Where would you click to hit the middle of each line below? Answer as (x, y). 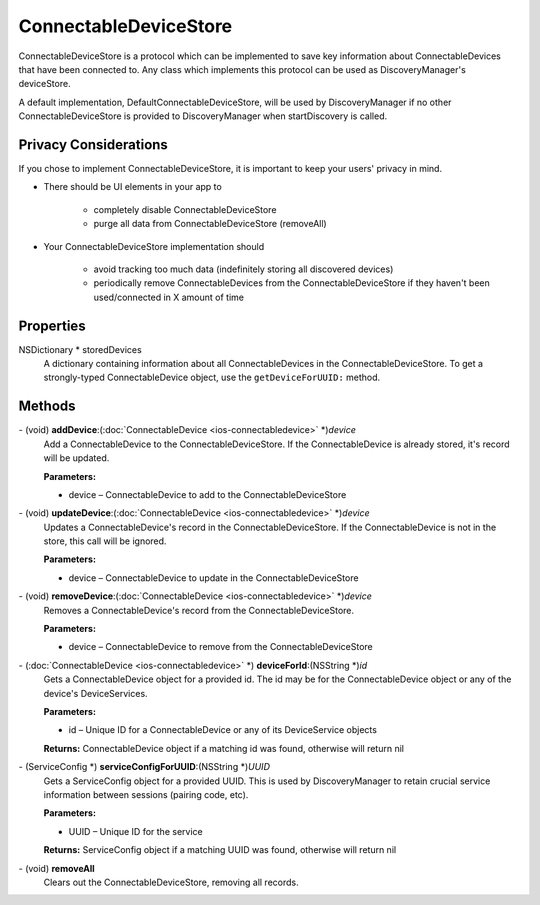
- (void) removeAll (56, 868)
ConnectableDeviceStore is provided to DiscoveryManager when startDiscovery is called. (203, 116)
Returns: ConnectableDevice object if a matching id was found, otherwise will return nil (224, 748)
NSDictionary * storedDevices (80, 349)
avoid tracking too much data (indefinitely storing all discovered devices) (243, 269)
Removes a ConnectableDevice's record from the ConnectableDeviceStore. (199, 610)
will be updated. (76, 458)
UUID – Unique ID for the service (136, 831)
